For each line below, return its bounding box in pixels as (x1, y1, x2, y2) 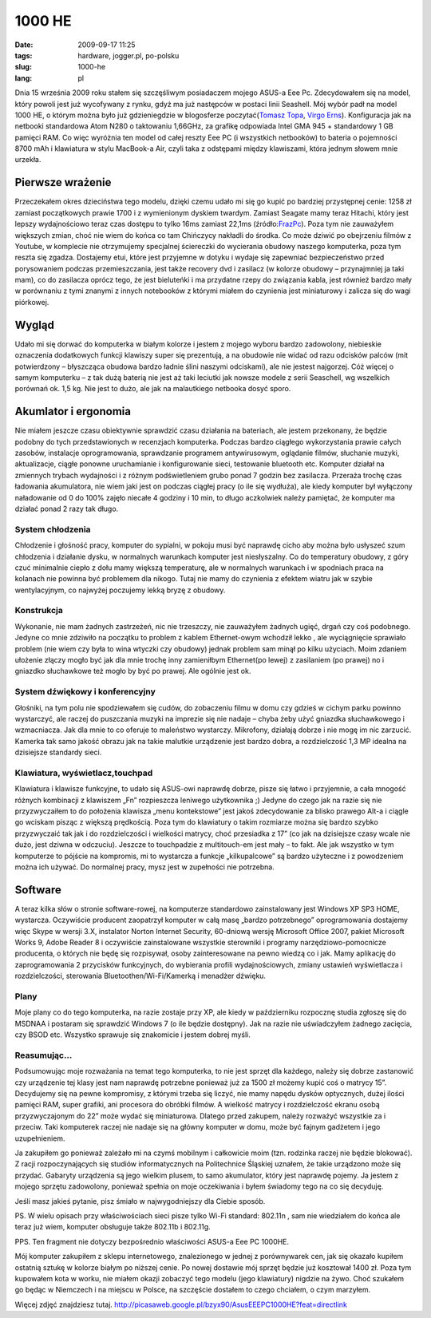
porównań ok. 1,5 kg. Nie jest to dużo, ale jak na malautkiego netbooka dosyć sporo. (14, 384, 291, 394)
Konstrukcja (14, 605, 64, 616)
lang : (14, 73, 33, 83)
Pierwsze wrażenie (14, 176, 112, 189)
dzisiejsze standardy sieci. (14, 747, 102, 758)
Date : (14, 40, 34, 49)
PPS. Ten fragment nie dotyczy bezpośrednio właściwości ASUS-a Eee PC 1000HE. (14, 1237, 290, 1246)
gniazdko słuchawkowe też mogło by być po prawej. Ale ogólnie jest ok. (14, 667, 251, 676)
